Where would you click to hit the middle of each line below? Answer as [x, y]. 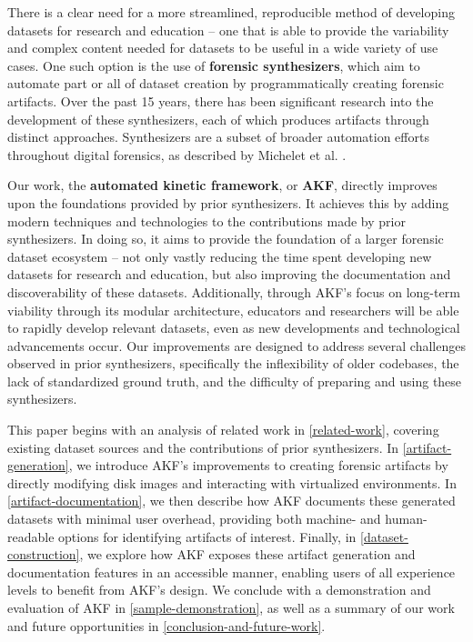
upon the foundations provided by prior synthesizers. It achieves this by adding [228, 202]
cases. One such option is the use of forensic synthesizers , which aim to [214, 65]
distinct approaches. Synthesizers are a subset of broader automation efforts [218, 137]
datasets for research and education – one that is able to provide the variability [228, 30]
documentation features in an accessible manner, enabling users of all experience [231, 572]
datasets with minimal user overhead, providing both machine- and [194, 519]
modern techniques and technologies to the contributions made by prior [206, 221]
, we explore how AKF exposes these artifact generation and [247, 554]
